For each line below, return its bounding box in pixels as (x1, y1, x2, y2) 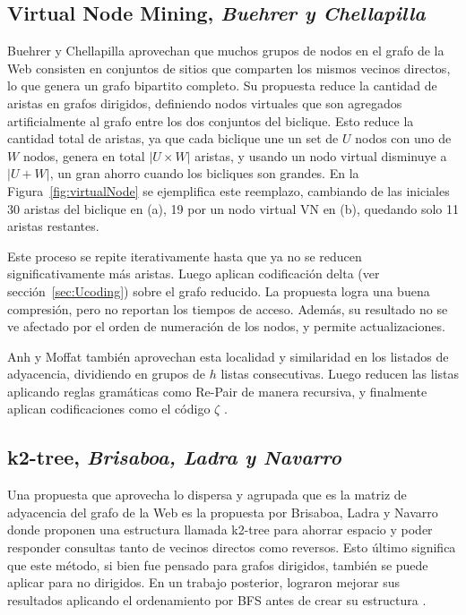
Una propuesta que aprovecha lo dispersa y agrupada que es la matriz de (7, 485, 407, 504)
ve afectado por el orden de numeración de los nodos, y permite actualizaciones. (7, 317, 445, 336)
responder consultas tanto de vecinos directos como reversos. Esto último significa (7, 538, 456, 557)
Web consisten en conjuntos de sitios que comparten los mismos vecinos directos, (7, 58, 451, 77)
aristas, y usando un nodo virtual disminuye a (194, 146, 447, 165)
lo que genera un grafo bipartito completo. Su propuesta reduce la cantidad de (7, 76, 437, 95)
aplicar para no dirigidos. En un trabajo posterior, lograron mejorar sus (7, 573, 401, 592)
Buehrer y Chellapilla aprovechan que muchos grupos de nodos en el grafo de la (7, 41, 444, 60)
